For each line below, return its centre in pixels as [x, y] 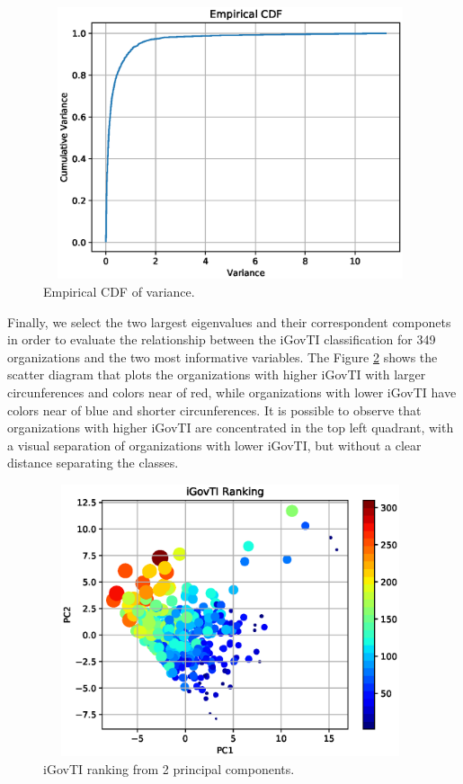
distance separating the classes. [93, 463]
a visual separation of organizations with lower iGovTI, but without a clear [214, 445]
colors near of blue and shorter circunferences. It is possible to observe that [214, 410]
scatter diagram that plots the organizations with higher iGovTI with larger [217, 374]
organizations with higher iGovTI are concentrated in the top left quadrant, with [231, 428]
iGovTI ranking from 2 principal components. [169, 768]
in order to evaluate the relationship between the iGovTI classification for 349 [222, 339]
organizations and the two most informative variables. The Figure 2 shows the [223, 356]
